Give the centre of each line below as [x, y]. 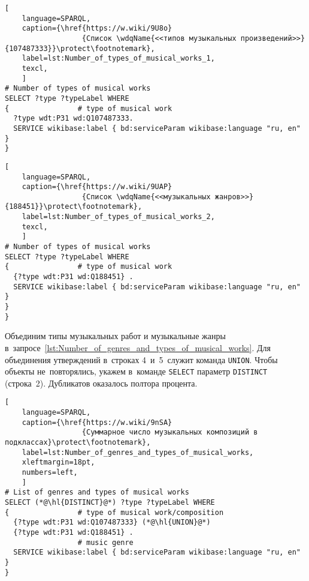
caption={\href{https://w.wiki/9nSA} [97, 422]
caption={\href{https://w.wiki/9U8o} [97, 29]
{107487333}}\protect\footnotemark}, [80, 48]
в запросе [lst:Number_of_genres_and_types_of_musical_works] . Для [138, 347]
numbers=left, [50, 473]
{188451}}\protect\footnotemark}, [74, 207]
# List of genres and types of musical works [97, 492]
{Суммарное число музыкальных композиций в [170, 432]
